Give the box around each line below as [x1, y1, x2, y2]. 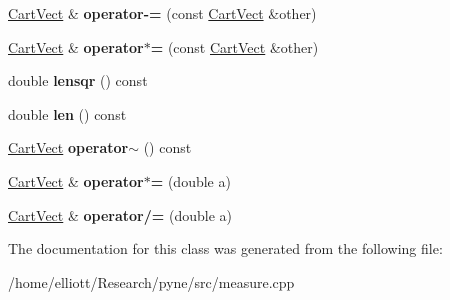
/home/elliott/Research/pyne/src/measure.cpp [8, 271, 295, 292]
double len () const [8, 103, 127, 124]
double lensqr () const [8, 70, 148, 91]
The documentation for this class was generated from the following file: [8, 238, 443, 259]
